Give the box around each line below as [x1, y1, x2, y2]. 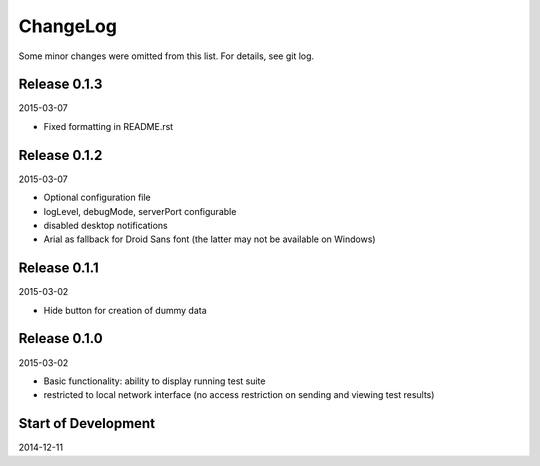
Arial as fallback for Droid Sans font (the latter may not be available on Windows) [43, 233, 376, 245]
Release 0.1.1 [18, 260, 99, 277]
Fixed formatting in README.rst [43, 120, 174, 132]
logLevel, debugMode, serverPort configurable [43, 205, 237, 217]
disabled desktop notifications [43, 219, 169, 231]
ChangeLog [18, 15, 117, 37]
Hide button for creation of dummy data [43, 304, 207, 316]
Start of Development [18, 415, 155, 432]
